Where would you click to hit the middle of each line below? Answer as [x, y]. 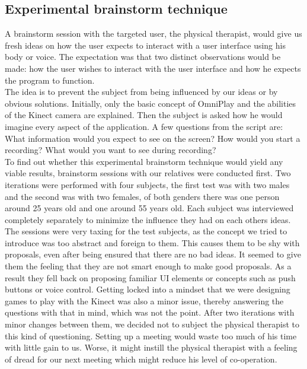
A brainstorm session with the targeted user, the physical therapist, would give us [153, 34]
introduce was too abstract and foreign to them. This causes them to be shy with [152, 242]
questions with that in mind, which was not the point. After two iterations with [150, 312]
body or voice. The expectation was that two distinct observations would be [143, 57]
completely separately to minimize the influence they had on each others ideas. [148, 219]
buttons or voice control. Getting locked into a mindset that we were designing [148, 289]
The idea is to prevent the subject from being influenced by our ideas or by [141, 92]
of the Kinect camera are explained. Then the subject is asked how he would [144, 115]
